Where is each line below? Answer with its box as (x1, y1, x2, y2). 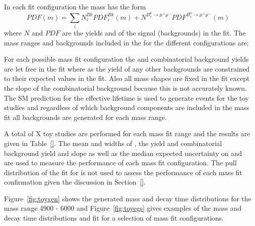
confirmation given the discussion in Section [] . (4, 177, 146, 187)
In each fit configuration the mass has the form (4, 1, 146, 11)
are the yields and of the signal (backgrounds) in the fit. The (62, 27, 246, 38)
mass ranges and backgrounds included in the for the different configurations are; (4, 37, 249, 47)
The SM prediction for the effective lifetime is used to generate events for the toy (4, 92, 249, 103)
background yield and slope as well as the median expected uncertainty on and (4, 148, 242, 158)
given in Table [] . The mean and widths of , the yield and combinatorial (4, 138, 222, 148)
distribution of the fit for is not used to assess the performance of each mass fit (4, 167, 243, 177)
